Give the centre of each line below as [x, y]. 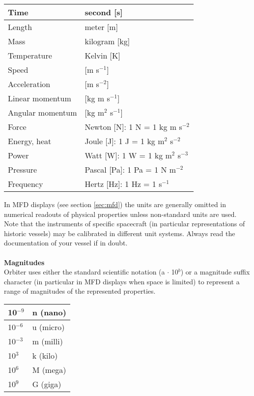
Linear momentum [40, 98]
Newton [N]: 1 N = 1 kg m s [133, 127]
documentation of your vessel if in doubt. [66, 243]
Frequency [26, 184]
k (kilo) [45, 355]
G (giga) [47, 384]
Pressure [23, 169]
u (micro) [48, 327]
